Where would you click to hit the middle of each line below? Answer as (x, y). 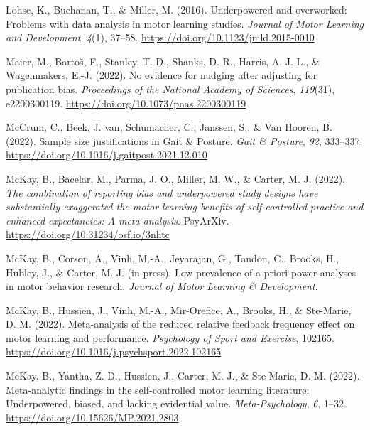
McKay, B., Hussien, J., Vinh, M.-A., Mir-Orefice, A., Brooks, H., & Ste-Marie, (179, 310)
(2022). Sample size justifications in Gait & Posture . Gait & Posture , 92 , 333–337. (184, 140)
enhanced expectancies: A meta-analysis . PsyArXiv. (118, 220)
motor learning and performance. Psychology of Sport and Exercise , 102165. (170, 337)
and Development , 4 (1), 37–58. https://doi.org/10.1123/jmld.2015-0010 (160, 37)
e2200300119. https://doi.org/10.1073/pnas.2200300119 (126, 103)
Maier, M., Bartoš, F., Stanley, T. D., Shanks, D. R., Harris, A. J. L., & (163, 61)
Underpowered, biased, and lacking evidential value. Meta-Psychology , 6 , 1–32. (176, 403)
